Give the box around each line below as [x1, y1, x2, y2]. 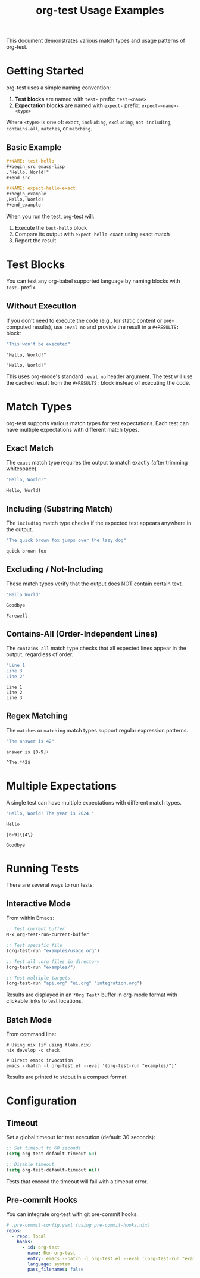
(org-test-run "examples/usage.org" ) [6, 947, 100, 953]
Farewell [6, 613, 28, 619]
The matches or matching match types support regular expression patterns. [6, 727, 189, 734]
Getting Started [6, 64, 85, 78]
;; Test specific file [6, 942, 62, 948]
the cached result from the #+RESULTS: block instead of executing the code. [6, 379, 190, 386]
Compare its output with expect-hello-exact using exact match [14, 230, 170, 238]
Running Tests [6, 862, 79, 875]
